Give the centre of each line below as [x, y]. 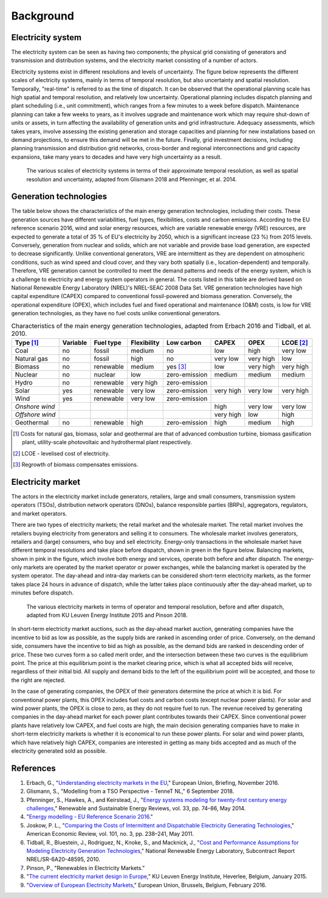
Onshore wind [35, 406]
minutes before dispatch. [43, 593]
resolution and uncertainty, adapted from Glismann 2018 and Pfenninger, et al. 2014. [132, 179]
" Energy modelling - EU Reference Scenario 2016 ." [90, 817]
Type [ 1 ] [27, 343]
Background [43, 16]
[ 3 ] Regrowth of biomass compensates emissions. [76, 465]
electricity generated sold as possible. [59, 751]
